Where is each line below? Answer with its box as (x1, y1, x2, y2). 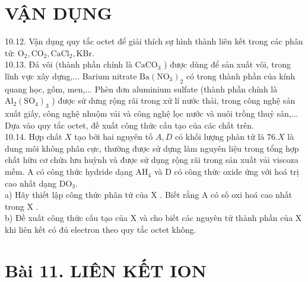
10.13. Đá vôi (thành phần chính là (5, 58, 132, 70)
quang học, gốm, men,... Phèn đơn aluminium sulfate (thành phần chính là (5, 82, 278, 95)
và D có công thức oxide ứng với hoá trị (154, 165, 299, 178)
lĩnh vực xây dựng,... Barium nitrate (5, 69, 137, 82)
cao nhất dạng (5, 177, 57, 189)
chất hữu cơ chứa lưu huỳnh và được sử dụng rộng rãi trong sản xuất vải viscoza (5, 153, 299, 166)
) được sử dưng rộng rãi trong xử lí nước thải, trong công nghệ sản (52, 94, 296, 107)
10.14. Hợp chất (5, 130, 62, 143)
